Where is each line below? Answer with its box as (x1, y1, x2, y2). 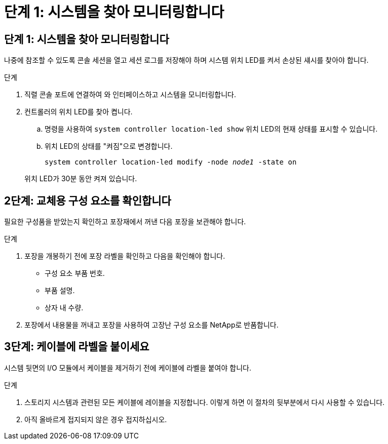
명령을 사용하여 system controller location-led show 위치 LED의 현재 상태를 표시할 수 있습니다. (45, 125, 378, 134)
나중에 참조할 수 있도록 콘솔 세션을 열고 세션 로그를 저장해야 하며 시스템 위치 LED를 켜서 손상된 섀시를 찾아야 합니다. (4, 56, 369, 65)
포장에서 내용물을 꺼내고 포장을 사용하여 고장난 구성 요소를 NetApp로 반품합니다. (24, 320, 279, 330)
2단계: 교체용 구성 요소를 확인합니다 (4, 194, 171, 207)
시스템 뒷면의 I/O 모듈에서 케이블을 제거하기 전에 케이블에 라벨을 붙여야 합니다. (4, 363, 251, 372)
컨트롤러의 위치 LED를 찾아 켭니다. (24, 107, 133, 116)
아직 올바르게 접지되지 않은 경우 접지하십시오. (24, 415, 167, 424)
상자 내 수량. (45, 303, 84, 312)
